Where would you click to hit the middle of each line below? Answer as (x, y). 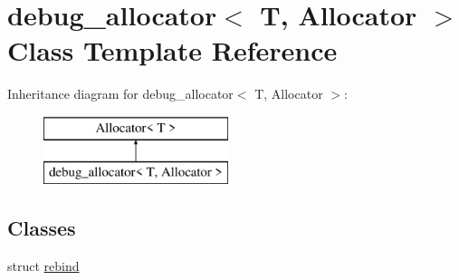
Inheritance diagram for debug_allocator (120, 94)
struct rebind (43, 266)
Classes (42, 228)
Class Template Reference (172, 50)
